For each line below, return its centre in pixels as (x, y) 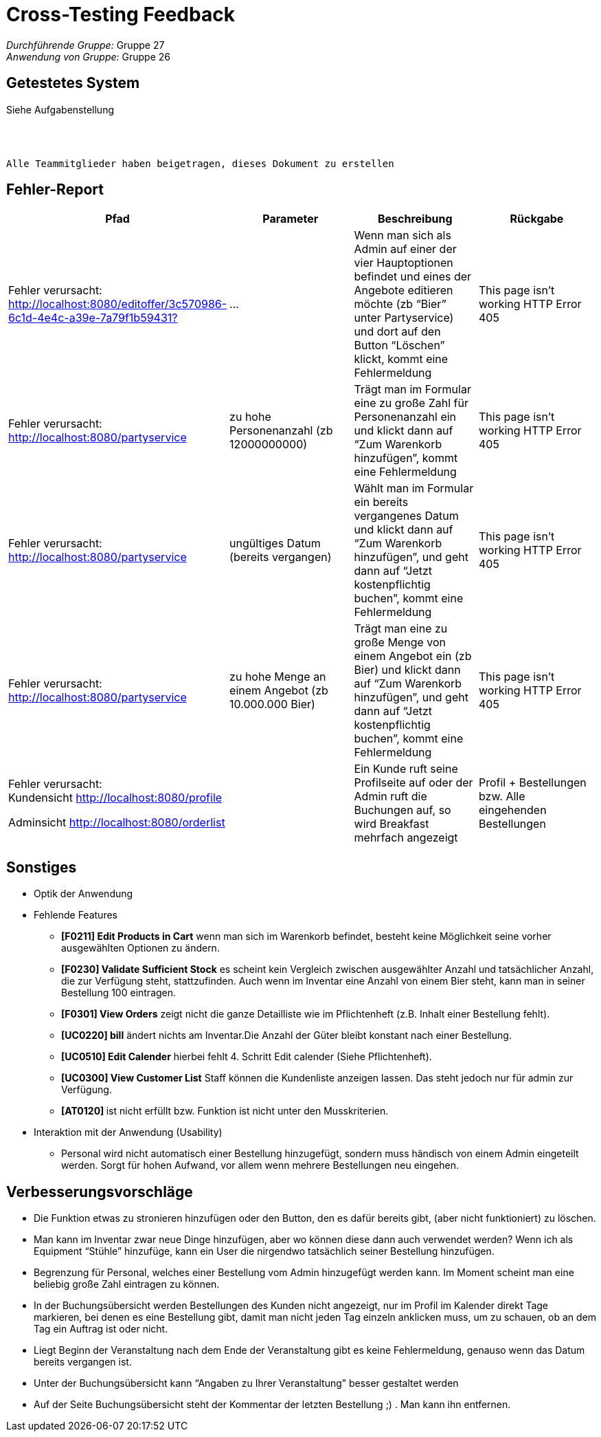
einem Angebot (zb (279, 691)
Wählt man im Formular (414, 489)
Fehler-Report (55, 190)
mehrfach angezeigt (406, 838)
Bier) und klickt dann (407, 670)
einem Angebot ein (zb (413, 656)
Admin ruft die (390, 797)
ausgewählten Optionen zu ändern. (140, 948)
